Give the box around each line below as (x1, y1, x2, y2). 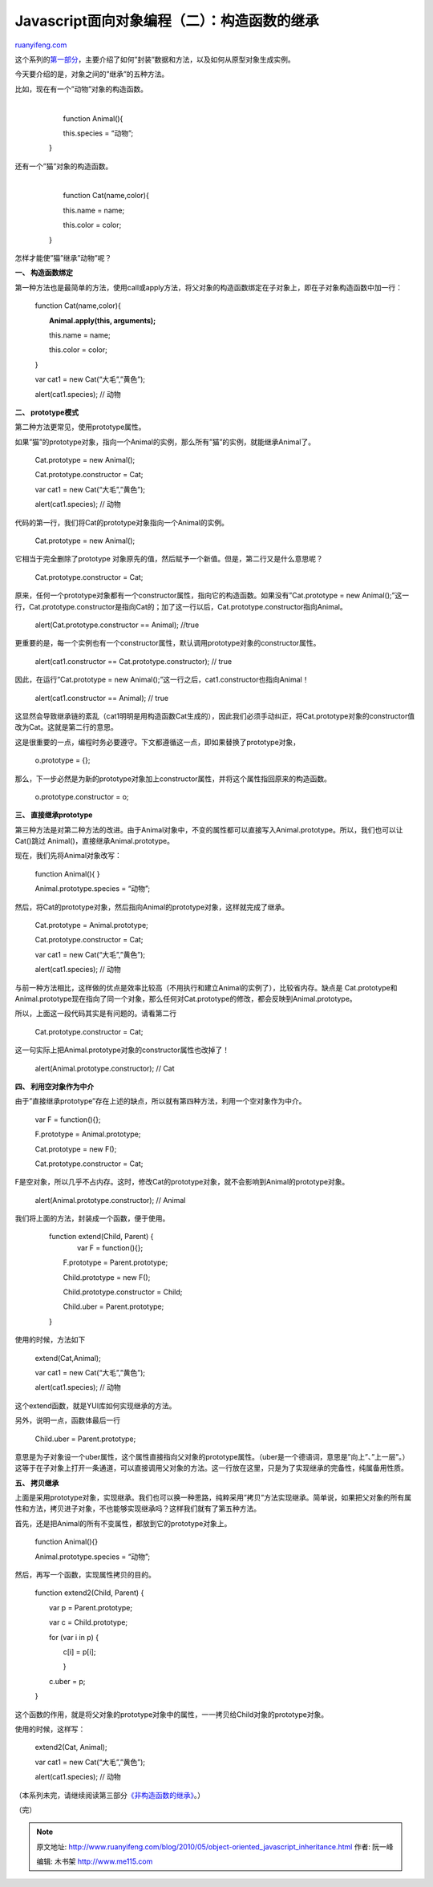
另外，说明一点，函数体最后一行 (14, 1415, 120, 1425)
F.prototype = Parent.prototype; (63, 1257, 168, 1267)
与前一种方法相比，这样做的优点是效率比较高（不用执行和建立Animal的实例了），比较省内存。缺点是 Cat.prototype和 (14, 982, 398, 992)
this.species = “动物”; (63, 128, 134, 138)
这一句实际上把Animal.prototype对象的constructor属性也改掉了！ (14, 1045, 230, 1055)
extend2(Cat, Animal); (34, 1743, 107, 1752)
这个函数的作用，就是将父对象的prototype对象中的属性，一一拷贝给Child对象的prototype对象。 (14, 1709, 329, 1719)
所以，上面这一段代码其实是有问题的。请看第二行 (14, 1009, 176, 1018)
